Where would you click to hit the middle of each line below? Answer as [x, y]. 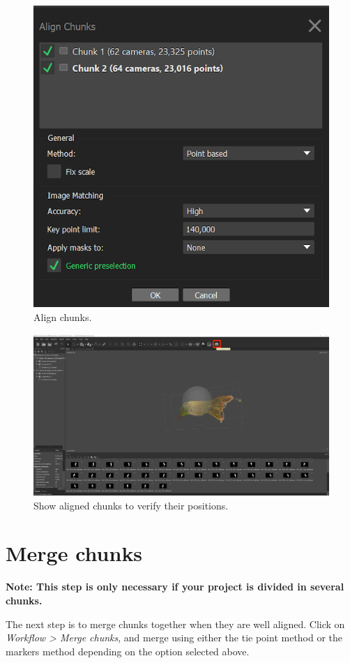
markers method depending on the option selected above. [128, 651]
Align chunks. [63, 317]
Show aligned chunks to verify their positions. [131, 505]
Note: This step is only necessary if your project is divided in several [175, 587]
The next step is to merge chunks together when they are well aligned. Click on [175, 624]
